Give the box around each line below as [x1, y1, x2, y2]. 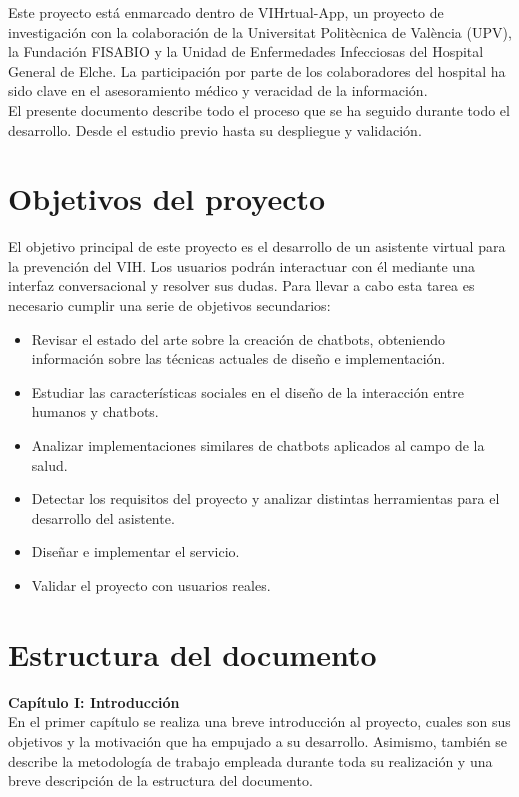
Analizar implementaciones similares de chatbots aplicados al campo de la [31, 435, 485, 456]
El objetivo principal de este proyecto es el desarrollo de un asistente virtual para [8, 236, 506, 257]
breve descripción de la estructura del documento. [8, 770, 313, 791]
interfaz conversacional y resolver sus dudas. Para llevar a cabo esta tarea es [8, 275, 475, 296]
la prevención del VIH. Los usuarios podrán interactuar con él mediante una [8, 255, 475, 276]
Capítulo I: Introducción [8, 691, 180, 712]
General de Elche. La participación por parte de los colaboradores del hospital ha [8, 60, 506, 81]
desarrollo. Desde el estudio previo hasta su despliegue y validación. [8, 119, 422, 140]
